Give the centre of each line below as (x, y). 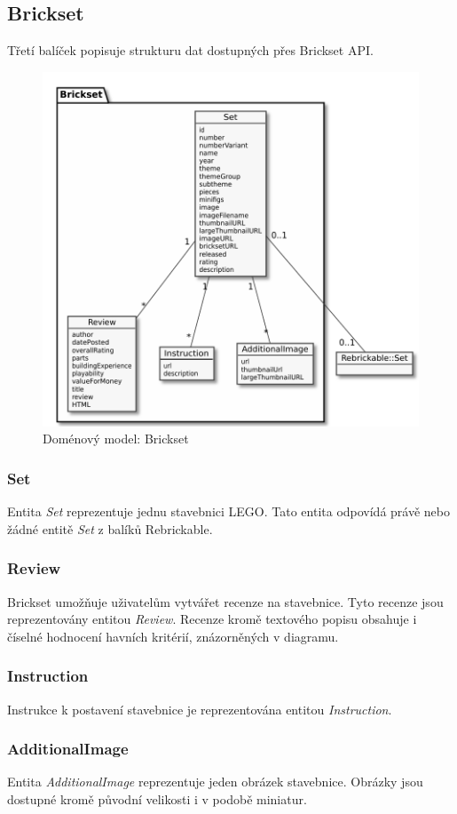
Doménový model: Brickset (116, 439)
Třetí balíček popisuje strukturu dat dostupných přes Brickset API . (190, 50)
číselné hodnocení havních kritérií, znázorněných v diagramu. (173, 636)
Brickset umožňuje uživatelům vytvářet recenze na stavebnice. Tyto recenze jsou (225, 601)
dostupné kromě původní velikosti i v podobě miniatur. (157, 799)
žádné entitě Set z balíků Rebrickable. (110, 528)
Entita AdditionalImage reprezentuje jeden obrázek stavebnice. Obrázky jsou (215, 782)
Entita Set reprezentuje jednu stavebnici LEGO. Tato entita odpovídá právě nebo (229, 511)
